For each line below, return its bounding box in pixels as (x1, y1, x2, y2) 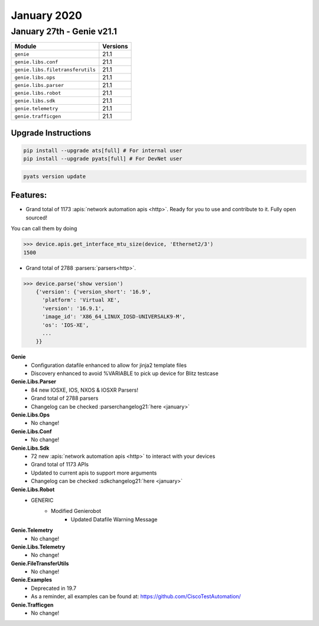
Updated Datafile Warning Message (71, 515, 158, 523)
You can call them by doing (11, 225, 77, 232)
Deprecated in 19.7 (31, 585, 77, 592)
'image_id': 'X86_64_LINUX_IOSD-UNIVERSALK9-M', (42, 314, 185, 320)
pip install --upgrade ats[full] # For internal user (23, 147, 183, 154)
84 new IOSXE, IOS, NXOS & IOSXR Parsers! (31, 386, 139, 393)
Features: (11, 190, 47, 201)
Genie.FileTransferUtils (11, 560, 69, 567)
